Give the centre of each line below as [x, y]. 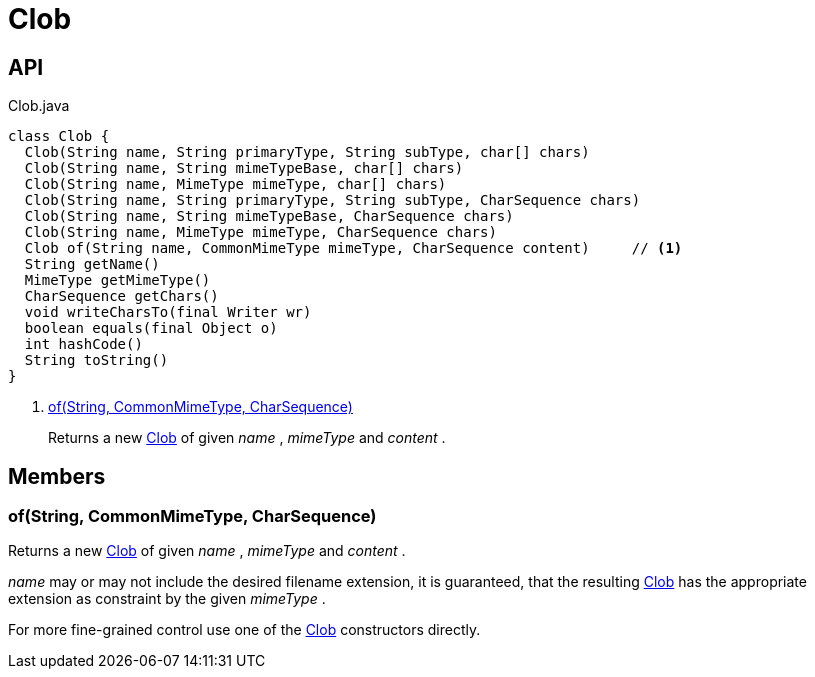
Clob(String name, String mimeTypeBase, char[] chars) [244, 168]
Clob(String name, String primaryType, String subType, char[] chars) [307, 152]
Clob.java [39, 106]
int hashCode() [83, 344]
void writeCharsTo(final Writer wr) [168, 312]
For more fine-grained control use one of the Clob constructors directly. [244, 630]
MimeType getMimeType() [117, 280]
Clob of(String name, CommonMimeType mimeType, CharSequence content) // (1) [353, 248]
